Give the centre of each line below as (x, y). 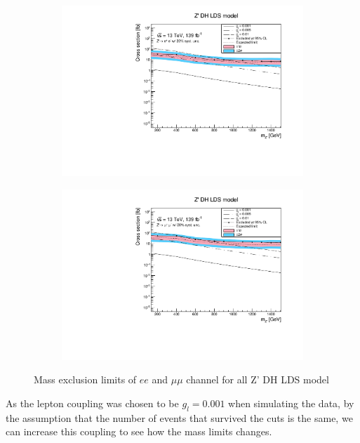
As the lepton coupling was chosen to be (92, 403)
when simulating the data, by (291, 403)
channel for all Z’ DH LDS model (258, 379)
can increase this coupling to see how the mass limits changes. (139, 431)
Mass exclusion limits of (85, 379)
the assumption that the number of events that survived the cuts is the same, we (179, 417)
